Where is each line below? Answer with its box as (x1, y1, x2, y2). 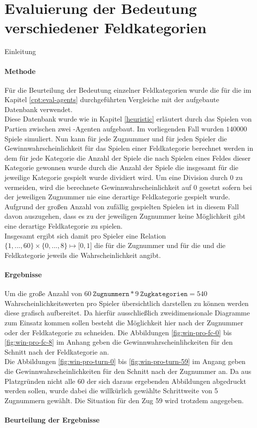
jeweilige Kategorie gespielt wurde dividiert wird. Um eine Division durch (4, 172, 228, 183)
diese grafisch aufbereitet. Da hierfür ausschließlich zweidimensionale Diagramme (4, 307, 250, 318)
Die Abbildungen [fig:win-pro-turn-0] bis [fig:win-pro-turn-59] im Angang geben (4, 356, 246, 367)
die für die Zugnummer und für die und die (94, 240, 226, 250)
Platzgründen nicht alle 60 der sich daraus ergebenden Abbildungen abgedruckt (4, 375, 247, 386)
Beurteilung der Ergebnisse (4, 414, 100, 425)
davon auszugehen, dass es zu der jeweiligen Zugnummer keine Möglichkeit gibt (4, 211, 246, 221)
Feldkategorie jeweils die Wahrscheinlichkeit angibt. (4, 249, 161, 260)
